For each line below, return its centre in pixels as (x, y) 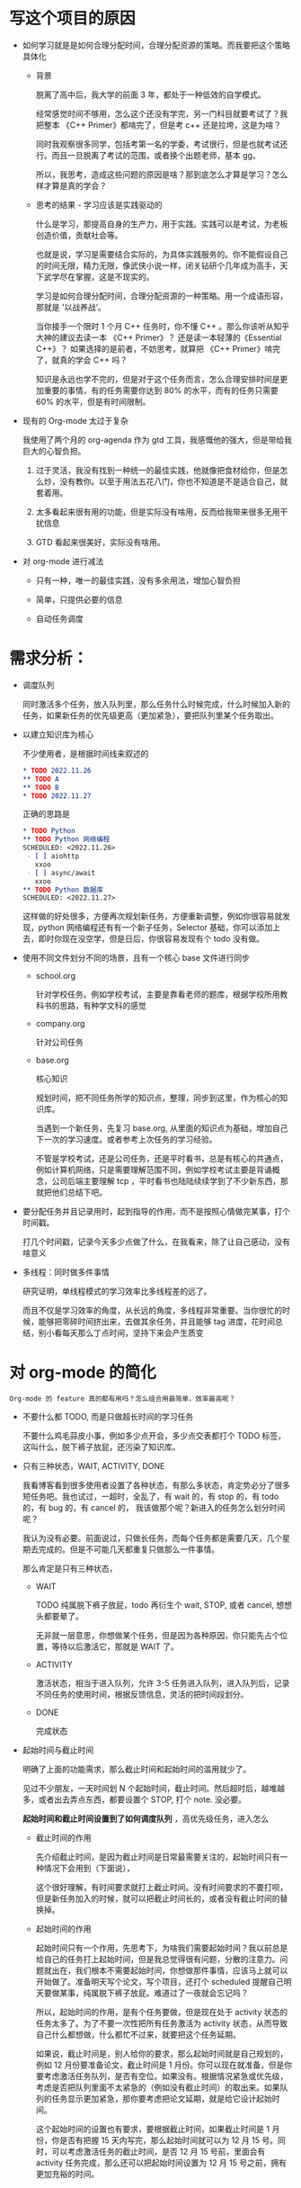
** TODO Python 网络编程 (66, 839)
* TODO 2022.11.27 (57, 796)
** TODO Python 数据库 (62, 890)
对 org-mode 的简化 (83, 1372)
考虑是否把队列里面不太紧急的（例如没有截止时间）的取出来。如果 (158, 2087)
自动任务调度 (59, 618)
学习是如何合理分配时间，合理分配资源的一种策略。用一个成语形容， (162, 296)
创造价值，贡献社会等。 (79, 235)
